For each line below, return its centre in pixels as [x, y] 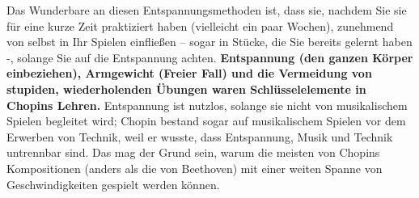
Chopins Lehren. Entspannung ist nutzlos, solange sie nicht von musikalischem [207, 105]
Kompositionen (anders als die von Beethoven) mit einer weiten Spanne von [195, 168]
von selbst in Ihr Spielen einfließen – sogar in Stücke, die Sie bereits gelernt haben [209, 42]
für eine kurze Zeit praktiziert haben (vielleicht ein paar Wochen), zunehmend [200, 25]
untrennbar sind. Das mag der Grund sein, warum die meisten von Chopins [193, 152]
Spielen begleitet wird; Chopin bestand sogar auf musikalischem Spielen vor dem [206, 121]
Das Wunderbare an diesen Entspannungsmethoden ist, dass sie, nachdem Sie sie [207, 10]
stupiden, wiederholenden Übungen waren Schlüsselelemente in [186, 88]
